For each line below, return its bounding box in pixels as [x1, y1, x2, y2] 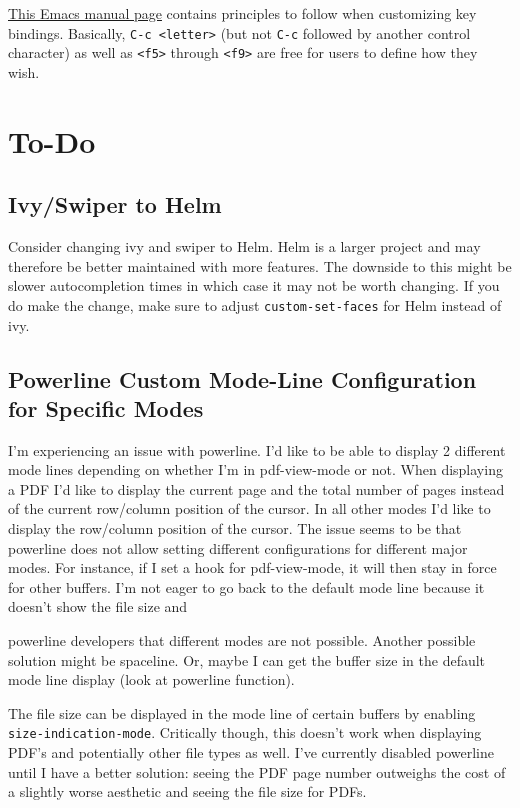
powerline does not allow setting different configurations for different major [8, 537, 468, 558]
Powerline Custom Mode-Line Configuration [8, 363, 477, 394]
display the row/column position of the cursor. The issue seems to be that [8, 518, 462, 539]
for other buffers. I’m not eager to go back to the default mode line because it [8, 576, 485, 597]
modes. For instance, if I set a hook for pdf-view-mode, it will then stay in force [8, 557, 497, 578]
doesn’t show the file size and [8, 596, 188, 617]
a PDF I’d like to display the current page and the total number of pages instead [8, 478, 505, 499]
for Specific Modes [8, 392, 204, 423]
